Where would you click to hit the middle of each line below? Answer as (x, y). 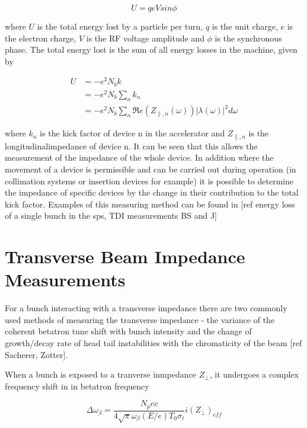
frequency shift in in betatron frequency (77, 386)
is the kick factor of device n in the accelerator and (132, 133)
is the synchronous (248, 38)
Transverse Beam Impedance (125, 256)
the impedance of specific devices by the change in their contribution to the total (152, 192)
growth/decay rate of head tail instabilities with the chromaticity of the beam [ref (153, 343)
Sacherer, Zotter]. (36, 354)
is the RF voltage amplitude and (145, 38)
